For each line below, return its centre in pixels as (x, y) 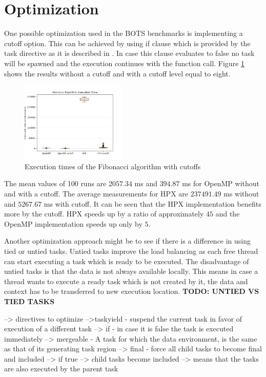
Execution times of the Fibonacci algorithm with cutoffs (113, 166)
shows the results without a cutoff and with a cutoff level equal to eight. (117, 73)
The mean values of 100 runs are (55, 183)
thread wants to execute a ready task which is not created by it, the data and (126, 281)
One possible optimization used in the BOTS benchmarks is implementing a (124, 33)
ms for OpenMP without (221, 183)
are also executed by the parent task (61, 369)
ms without (241, 193)
